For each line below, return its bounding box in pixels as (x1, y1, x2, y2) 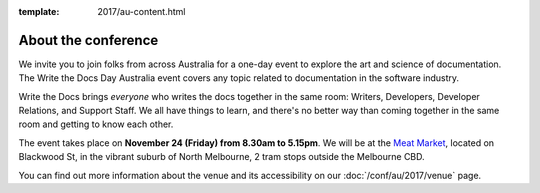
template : (18, 6, 60, 17)
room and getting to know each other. (18, 118, 174, 130)
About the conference (18, 31, 159, 49)
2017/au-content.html (97, 6, 186, 17)
